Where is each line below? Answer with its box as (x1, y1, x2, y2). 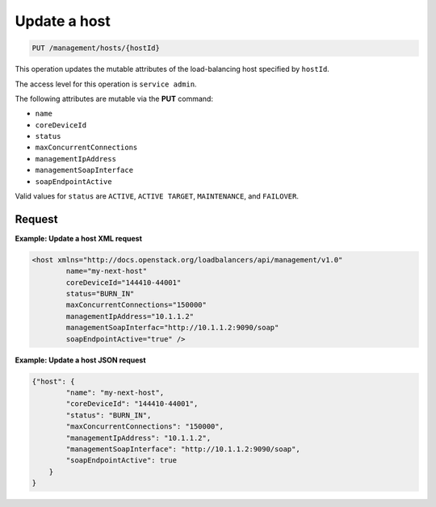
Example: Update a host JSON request (15, 355, 146, 365)
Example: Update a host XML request (15, 233, 143, 243)
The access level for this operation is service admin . (15, 79, 197, 89)
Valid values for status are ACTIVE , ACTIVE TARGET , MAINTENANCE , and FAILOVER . (15, 191, 299, 201)
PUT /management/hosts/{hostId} (31, 44, 161, 52)
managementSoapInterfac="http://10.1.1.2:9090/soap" (65, 323, 279, 333)
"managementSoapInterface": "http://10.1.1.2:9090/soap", (65, 444, 300, 454)
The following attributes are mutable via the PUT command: (15, 94, 214, 103)
